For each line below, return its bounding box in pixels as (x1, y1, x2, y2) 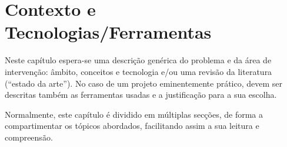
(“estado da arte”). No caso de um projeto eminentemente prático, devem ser (5, 77, 283, 89)
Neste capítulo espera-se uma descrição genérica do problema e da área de (5, 54, 272, 66)
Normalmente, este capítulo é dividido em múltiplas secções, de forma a (5, 108, 263, 120)
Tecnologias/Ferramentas (5, 20, 212, 44)
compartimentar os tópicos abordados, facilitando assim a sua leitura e (5, 119, 259, 132)
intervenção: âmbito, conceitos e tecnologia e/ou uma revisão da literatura (5, 65, 272, 77)
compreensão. (5, 131, 53, 143)
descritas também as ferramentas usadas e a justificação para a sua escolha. (5, 88, 277, 101)
